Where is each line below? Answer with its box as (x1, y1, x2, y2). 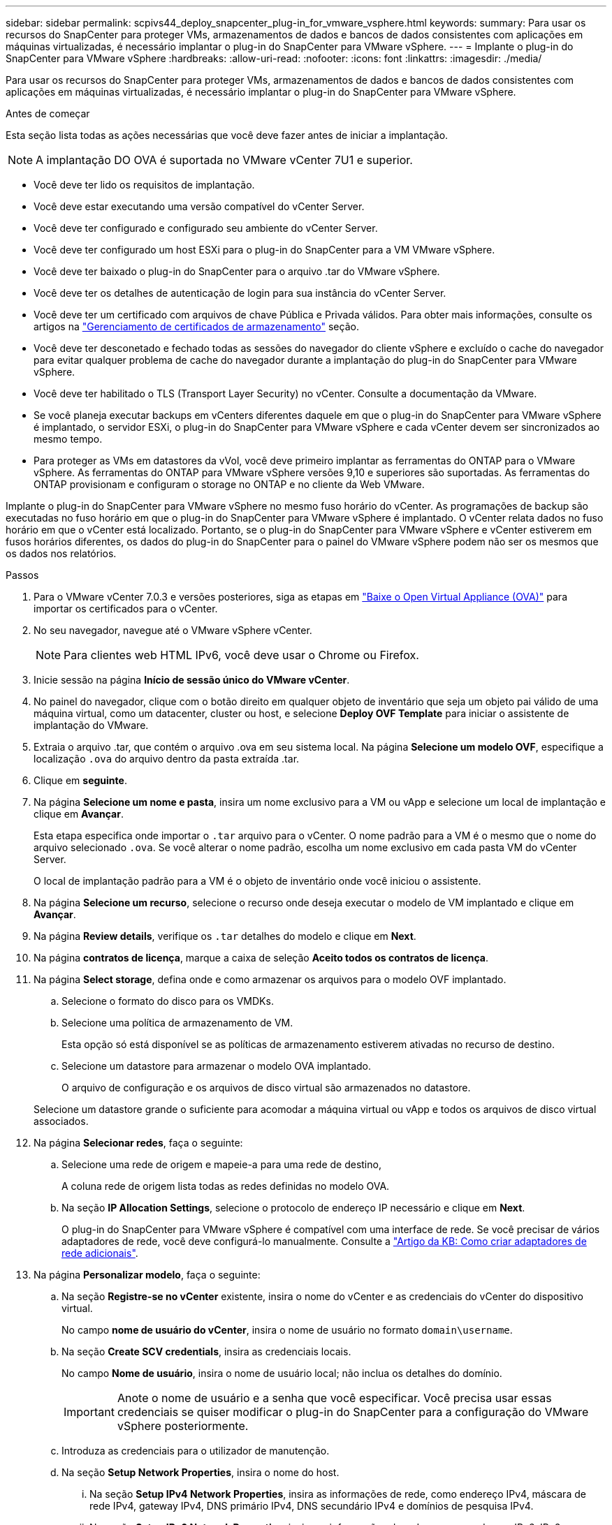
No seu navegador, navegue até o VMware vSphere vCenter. (34, 624, 312, 636)
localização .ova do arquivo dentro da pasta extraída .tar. (34, 753, 300, 765)
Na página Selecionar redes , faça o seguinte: (34, 1137, 243, 1149)
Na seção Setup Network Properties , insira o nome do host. (61, 1466, 340, 1478)
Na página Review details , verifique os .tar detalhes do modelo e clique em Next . (34, 930, 416, 942)
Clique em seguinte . (34, 774, 127, 786)
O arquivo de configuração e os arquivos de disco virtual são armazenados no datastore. (61, 1082, 471, 1093)
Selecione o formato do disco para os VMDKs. (61, 995, 274, 1007)
